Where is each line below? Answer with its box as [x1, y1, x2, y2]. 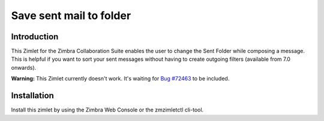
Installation [11, 91, 54, 101]
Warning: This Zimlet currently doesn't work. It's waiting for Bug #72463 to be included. [11, 75, 230, 82]
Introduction [11, 32, 59, 42]
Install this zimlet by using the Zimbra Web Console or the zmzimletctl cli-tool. [11, 106, 204, 113]
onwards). [11, 64, 37, 71]
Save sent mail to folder [11, 9, 131, 22]
